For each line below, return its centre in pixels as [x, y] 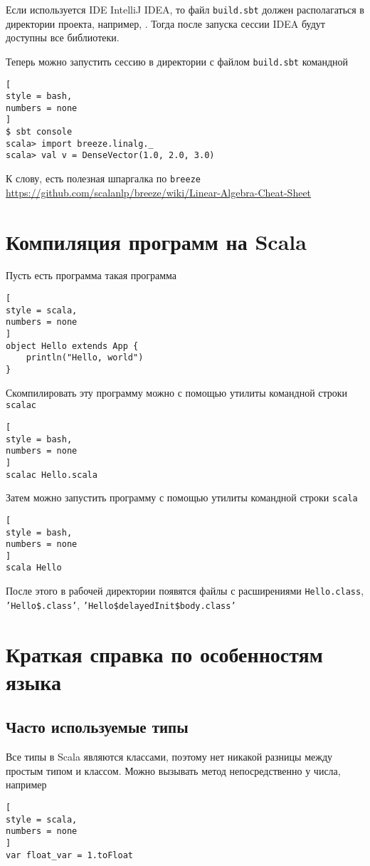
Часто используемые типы [97, 727]
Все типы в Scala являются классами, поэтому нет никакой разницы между [169, 757]
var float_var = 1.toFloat [69, 855]
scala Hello [34, 568]
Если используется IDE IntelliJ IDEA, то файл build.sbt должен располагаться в [185, 9]
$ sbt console [39, 132]
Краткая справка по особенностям [164, 653]
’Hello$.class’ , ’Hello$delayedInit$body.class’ [121, 604]
